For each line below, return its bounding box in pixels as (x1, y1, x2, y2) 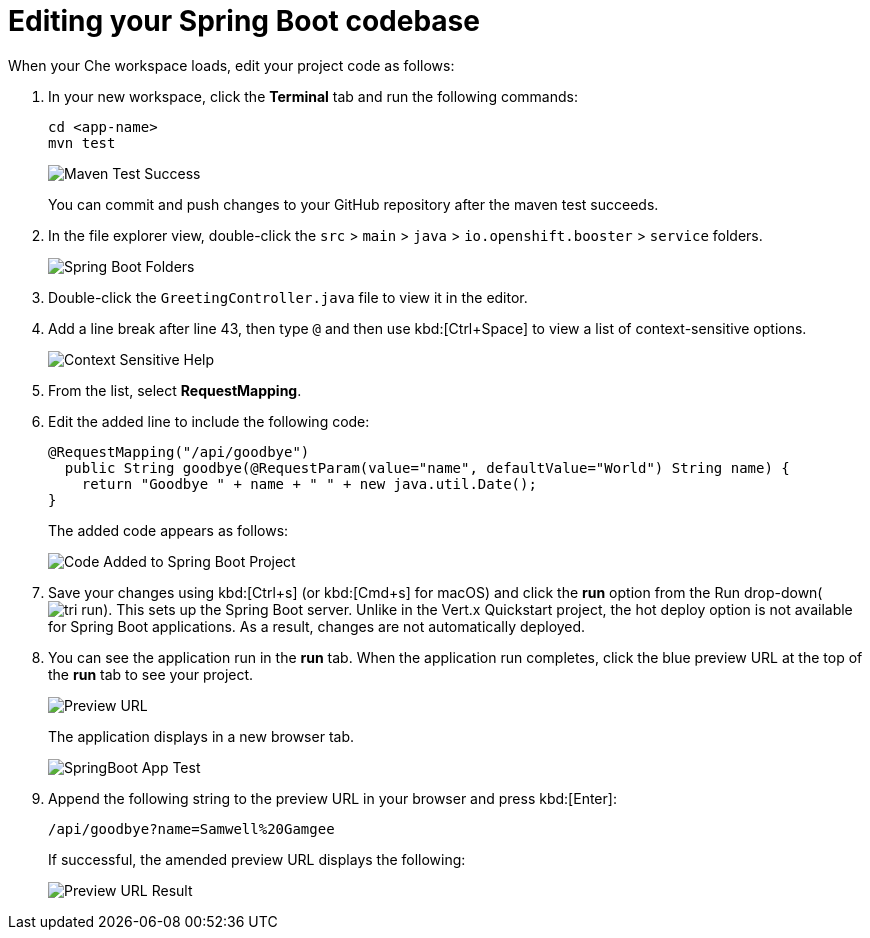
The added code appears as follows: (48, 521, 289, 539)
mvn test (48, 134, 116, 151)
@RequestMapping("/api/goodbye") (48, 443, 310, 460)
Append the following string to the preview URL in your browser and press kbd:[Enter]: (48, 789, 617, 807)
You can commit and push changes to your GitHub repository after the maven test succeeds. (48, 195, 659, 213)
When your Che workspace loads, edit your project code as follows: (8, 56, 455, 74)
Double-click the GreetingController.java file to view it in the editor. (48, 288, 528, 306)
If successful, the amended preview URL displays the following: (48, 850, 466, 868)
